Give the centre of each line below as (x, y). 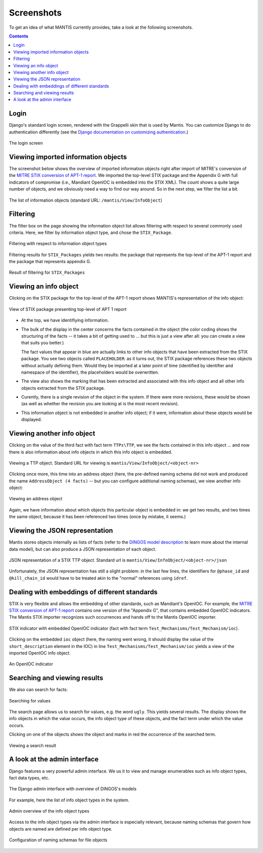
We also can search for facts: (38, 690)
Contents (19, 36)
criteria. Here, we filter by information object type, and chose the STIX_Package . (91, 232)
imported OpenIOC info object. (40, 653)
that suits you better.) (43, 343)
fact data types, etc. (29, 777)
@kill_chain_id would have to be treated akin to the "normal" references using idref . (98, 578)
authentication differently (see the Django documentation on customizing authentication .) (99, 132)
